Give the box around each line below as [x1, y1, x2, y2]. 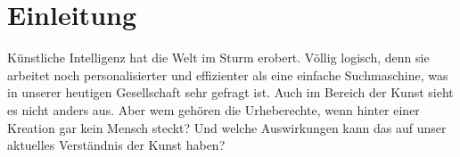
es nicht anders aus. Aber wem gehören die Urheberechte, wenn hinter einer [7, 100, 420, 119]
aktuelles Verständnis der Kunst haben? [7, 136, 226, 154]
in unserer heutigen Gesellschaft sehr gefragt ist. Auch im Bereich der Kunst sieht [7, 83, 454, 102]
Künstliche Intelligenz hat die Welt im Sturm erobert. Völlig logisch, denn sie [7, 48, 430, 67]
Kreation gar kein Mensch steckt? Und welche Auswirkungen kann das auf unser [7, 118, 447, 136]
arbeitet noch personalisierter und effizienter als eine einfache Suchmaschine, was [7, 65, 448, 84]
